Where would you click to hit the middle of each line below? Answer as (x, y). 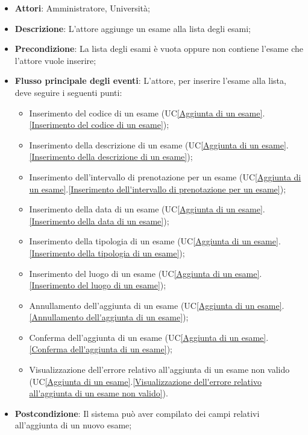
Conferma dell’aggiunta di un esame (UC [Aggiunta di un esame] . (149, 337)
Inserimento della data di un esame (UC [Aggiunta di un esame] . (147, 209)
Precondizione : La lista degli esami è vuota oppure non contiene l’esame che (159, 49)
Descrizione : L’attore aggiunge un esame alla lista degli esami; (133, 28)
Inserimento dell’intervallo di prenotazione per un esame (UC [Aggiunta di (165, 176)
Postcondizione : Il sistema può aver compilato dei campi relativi (137, 413)
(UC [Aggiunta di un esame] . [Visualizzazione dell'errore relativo (145, 381)
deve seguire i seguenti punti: (68, 92)
